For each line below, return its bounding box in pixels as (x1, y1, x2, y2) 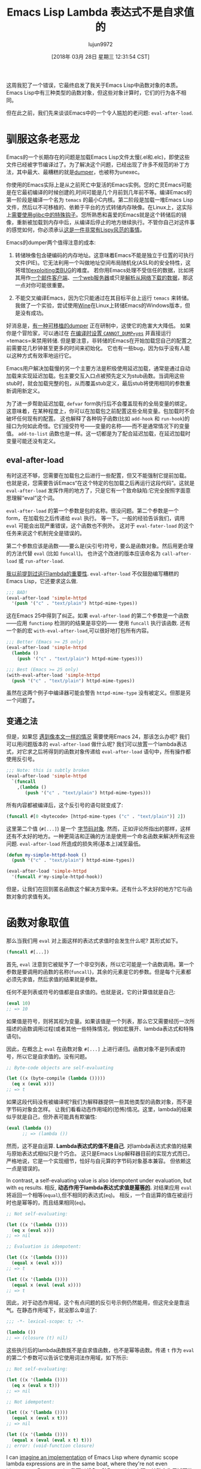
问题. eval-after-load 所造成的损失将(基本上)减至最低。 (6, 840, 144, 847)
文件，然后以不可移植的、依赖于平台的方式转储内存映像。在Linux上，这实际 (6, 203, 193, 210)
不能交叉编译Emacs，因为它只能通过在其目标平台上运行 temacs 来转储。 (14, 294, 193, 301)
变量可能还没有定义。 (6, 437, 59, 444)
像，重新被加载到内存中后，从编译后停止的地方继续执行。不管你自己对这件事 (6, 218, 195, 225)
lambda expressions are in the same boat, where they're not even (6, 1460, 167, 1467)
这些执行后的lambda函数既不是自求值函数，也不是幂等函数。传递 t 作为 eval (6, 1347, 194, 1354)
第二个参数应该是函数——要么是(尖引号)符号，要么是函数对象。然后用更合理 (6, 542, 194, 549)
